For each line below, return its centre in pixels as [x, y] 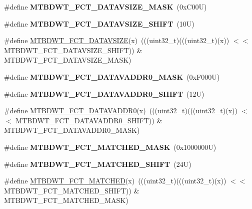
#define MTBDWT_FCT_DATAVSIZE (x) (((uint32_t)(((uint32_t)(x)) [117, 40]
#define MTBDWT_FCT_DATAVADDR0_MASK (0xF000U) [112, 76]
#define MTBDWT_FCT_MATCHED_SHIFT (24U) [98, 164]
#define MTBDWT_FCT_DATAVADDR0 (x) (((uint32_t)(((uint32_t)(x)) [121, 111]
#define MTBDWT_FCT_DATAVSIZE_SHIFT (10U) [99, 23]
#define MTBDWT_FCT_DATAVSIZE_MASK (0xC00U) [105, 7]
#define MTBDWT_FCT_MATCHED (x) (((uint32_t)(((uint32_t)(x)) [115, 181]
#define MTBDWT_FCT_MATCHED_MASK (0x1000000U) [110, 147]
